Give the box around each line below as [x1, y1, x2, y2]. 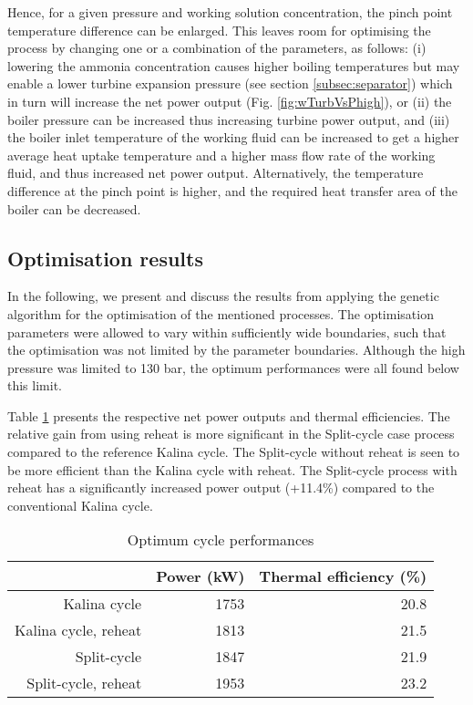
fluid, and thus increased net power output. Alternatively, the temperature [7, 163, 424, 182]
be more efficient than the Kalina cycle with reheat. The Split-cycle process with [7, 460, 458, 479]
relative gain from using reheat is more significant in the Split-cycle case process [7, 424, 455, 443]
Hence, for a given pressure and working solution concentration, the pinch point [7, 3, 453, 21]
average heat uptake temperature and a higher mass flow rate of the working [7, 145, 436, 164]
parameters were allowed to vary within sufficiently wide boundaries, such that [7, 322, 447, 341]
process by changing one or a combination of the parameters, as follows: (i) [7, 38, 427, 57]
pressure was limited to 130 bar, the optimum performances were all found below [7, 358, 459, 377]
